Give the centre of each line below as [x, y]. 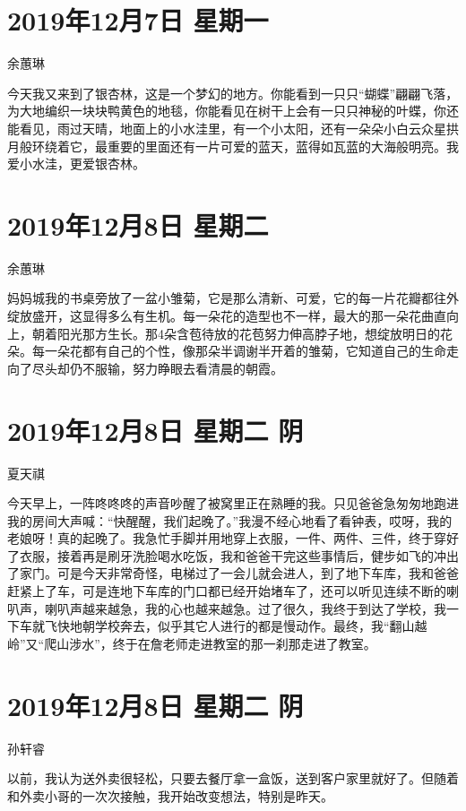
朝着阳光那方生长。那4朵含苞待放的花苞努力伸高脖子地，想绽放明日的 [236, 333]
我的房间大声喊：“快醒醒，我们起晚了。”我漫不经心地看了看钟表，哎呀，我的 [230, 520]
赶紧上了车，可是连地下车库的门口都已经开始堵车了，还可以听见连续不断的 [227, 591]
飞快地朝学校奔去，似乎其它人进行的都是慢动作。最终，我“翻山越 [236, 626]
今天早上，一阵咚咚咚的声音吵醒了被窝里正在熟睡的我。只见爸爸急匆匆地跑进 [233, 503]
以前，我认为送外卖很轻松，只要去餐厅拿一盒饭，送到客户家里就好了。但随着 [233, 778]
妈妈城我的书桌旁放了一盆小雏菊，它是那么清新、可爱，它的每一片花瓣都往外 [233, 298]
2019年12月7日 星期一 [138, 20]
